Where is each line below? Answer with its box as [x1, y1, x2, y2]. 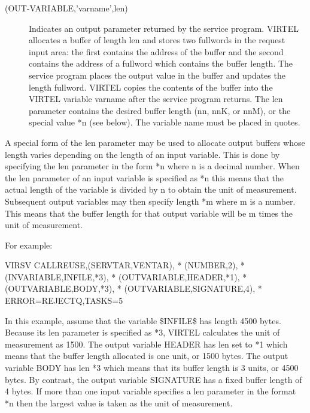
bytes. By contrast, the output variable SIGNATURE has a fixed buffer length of [5, 373, 302, 385]
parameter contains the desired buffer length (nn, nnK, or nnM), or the [29, 104, 291, 116]
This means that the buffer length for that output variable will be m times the [5, 206, 293, 219]
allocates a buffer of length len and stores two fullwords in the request [29, 34, 285, 46]
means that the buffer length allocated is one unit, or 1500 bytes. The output [5, 349, 288, 362]
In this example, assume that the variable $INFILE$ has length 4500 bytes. [5, 314, 281, 327]
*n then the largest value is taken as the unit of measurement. [5, 396, 233, 409]
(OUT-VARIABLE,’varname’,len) [5, 2, 128, 14]
